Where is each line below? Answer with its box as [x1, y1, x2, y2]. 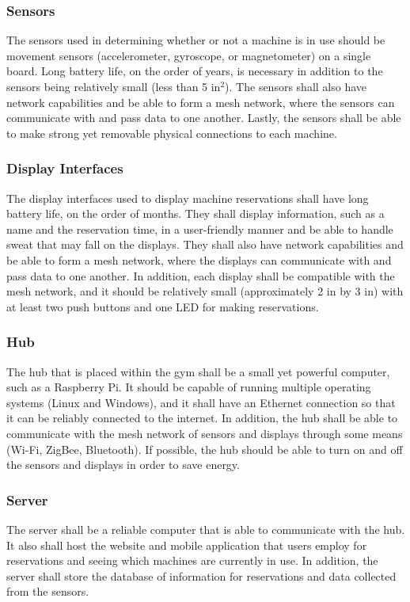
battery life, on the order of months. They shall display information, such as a [6, 205, 385, 222]
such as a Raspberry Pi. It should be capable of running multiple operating [6, 379, 371, 395]
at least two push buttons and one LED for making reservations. [6, 298, 319, 314]
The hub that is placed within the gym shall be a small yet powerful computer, [6, 363, 390, 379]
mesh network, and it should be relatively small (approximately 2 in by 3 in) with [6, 283, 404, 299]
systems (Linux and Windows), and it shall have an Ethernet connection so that [6, 394, 396, 410]
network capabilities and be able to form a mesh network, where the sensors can [6, 93, 395, 110]
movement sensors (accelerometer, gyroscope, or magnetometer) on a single [6, 47, 371, 63]
